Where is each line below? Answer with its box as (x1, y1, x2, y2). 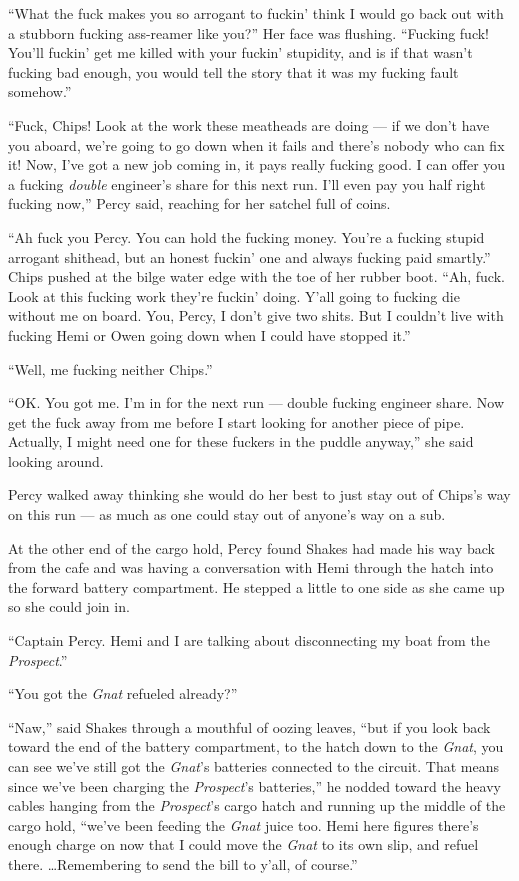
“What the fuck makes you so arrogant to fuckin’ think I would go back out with (8, 3, 504, 23)
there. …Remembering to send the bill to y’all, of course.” (8, 853, 358, 874)
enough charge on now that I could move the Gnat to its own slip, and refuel (8, 834, 479, 855)
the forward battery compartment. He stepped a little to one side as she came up (8, 576, 505, 597)
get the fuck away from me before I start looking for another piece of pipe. (8, 411, 465, 432)
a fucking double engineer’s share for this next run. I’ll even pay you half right (8, 173, 486, 194)
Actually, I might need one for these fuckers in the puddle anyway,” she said (8, 431, 474, 452)
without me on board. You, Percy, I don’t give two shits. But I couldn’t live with (8, 305, 504, 326)
